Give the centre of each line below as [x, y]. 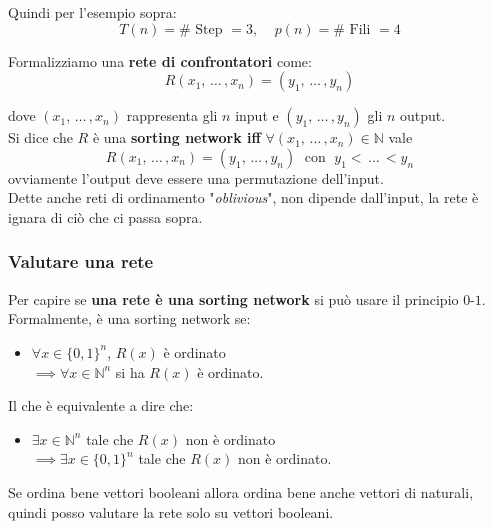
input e [257, 115]
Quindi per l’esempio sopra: [92, 12]
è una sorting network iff [176, 137]
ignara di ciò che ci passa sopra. [105, 216]
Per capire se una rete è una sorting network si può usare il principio [233, 298]
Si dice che [40, 137]
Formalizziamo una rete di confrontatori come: [160, 60]
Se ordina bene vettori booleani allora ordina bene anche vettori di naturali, [241, 491]
